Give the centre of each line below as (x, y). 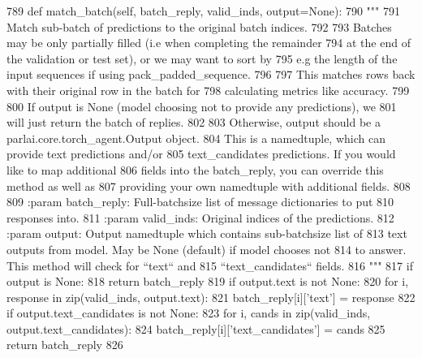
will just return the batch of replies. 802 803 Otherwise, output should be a (194, 122)
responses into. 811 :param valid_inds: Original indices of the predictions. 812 (200, 217)
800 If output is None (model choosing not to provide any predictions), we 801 (202, 106)
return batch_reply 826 (65, 345)
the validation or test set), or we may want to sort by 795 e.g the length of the (202, 58)
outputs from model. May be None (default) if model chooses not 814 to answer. (207, 249)
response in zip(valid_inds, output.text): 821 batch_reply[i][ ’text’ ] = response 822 (211, 297)
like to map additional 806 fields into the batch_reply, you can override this (195, 169)
